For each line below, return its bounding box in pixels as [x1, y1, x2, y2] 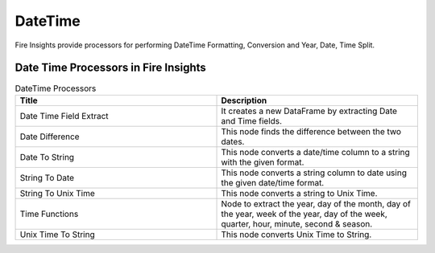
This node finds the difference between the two [221, 125, 402, 137]
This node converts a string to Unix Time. [221, 187, 378, 198]
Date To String [19, 151, 75, 162]
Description [221, 95, 267, 106]
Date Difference [19, 131, 80, 142]
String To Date [19, 172, 75, 183]
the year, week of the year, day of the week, [221, 208, 388, 219]
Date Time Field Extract [19, 110, 109, 121]
